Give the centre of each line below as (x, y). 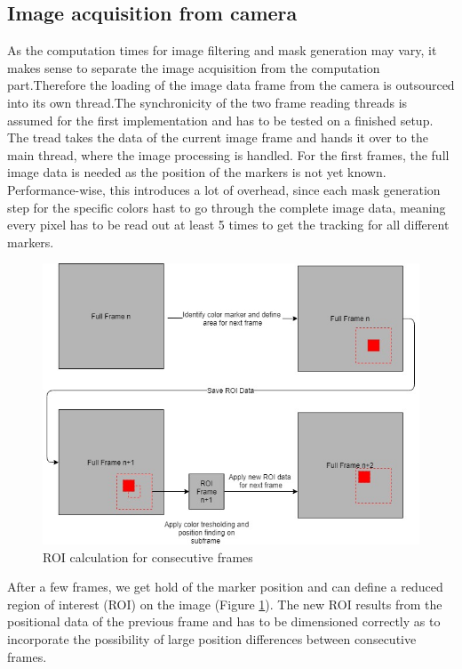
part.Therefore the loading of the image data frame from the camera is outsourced (231, 85)
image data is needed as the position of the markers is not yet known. (197, 172)
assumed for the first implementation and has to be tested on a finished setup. (220, 120)
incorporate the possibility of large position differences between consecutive (212, 638)
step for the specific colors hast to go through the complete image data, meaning (227, 207)
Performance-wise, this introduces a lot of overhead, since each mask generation (224, 189)
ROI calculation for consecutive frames (148, 556)
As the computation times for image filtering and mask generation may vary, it (222, 50)
